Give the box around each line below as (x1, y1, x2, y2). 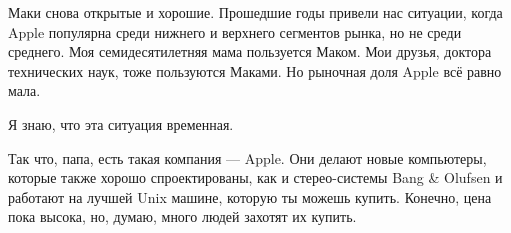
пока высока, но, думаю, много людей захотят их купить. (8, 206, 357, 227)
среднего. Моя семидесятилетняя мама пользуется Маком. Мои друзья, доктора (8, 41, 492, 62)
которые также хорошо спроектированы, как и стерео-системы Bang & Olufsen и (8, 167, 503, 188)
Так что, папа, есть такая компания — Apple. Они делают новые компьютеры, (8, 147, 487, 168)
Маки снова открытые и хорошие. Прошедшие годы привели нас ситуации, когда (8, 2, 503, 22)
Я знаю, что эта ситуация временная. (8, 113, 234, 134)
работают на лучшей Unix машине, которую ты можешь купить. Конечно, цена (8, 186, 492, 207)
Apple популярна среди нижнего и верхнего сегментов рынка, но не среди (8, 21, 462, 42)
